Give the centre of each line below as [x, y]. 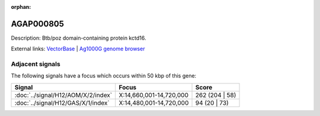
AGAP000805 [38, 24]
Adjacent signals [36, 64]
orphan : [21, 7]
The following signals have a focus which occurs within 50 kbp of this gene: [104, 76]
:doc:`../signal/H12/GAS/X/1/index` [62, 102]
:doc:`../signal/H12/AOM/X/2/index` [63, 95]
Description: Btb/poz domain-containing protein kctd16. [79, 38]
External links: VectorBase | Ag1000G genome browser [78, 49]
